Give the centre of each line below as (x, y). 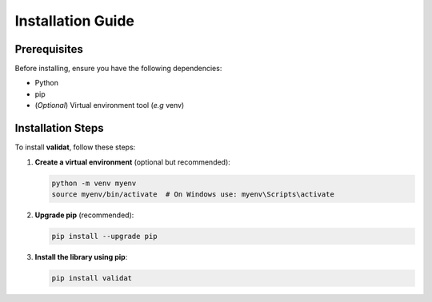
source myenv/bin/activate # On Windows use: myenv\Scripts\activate (193, 194)
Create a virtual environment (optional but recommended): (133, 162)
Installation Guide (75, 21)
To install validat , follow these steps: (75, 147)
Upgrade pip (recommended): (84, 215)
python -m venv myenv (94, 183)
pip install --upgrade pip (104, 236)
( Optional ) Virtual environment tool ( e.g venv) (110, 105)
